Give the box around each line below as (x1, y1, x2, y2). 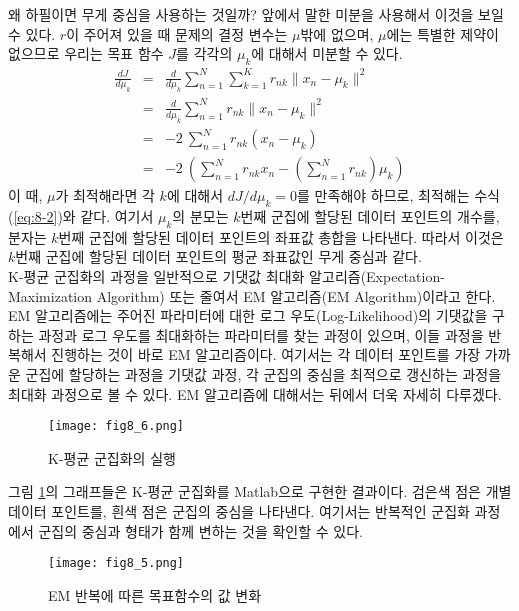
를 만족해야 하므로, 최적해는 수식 (297, 185, 500, 206)
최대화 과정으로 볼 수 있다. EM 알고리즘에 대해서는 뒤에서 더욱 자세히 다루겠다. (8, 383, 502, 404)
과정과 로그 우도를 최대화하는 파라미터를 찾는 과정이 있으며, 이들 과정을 (38, 324, 484, 345)
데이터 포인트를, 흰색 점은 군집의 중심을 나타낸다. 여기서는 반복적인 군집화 (8, 500, 470, 521)
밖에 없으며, (300, 23, 374, 44)
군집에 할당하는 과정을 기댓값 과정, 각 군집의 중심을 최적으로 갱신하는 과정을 (25, 363, 502, 384)
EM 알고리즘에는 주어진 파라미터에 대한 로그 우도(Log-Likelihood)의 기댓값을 (8, 305, 488, 326)
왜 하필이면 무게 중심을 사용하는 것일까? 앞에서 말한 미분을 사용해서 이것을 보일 (8, 4, 504, 24)
